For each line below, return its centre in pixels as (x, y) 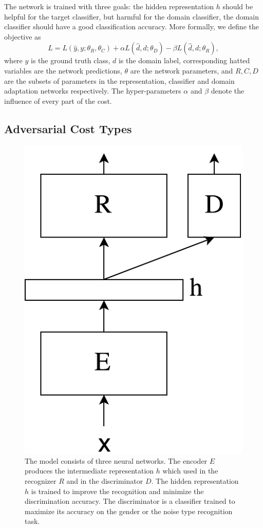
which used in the (190, 471)
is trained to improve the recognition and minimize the (117, 491)
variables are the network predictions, (63, 70)
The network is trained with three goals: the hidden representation (109, 6)
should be (238, 6)
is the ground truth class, (71, 60)
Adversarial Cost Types (68, 128)
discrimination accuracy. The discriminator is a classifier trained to (130, 501)
